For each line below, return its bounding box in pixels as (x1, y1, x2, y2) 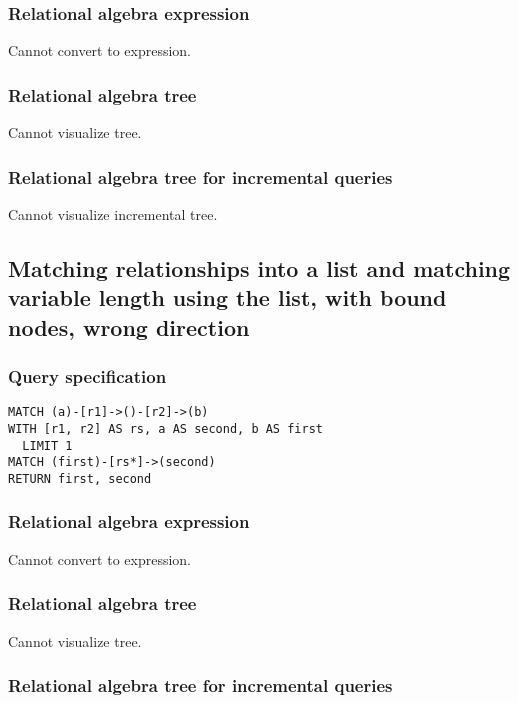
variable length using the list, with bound (8, 282, 447, 313)
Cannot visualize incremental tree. (8, 203, 218, 224)
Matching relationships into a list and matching (8, 252, 511, 283)
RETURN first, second (8, 471, 152, 486)
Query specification (8, 363, 167, 388)
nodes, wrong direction (8, 311, 250, 342)
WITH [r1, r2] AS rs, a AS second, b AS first (8, 421, 323, 436)
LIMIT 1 (22, 438, 73, 453)
